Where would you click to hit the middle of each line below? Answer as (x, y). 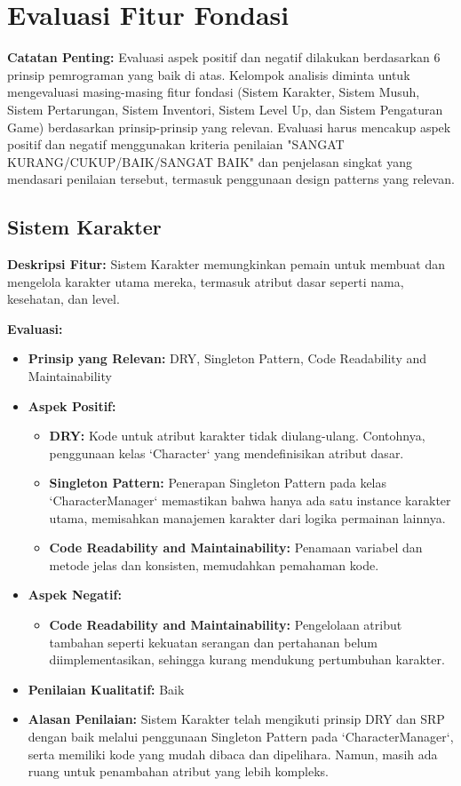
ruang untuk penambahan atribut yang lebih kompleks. (178, 771)
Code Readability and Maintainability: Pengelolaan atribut (226, 624)
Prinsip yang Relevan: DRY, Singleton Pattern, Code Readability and (227, 358)
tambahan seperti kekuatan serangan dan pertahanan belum (213, 642)
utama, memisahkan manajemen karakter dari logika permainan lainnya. (247, 517)
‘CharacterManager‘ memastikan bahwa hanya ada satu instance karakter (250, 500)
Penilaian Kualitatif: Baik (106, 689)
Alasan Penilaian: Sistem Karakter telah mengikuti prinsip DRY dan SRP (236, 719)
